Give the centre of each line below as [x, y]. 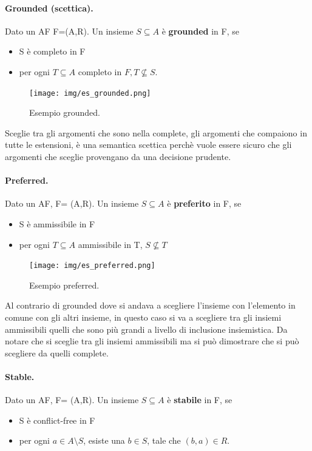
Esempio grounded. [65, 112]
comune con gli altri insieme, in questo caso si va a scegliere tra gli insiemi [143, 317]
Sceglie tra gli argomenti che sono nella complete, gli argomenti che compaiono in [156, 132]
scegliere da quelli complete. [57, 352]
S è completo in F [52, 51]
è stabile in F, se [200, 400]
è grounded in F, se [200, 31]
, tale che [164, 440]
